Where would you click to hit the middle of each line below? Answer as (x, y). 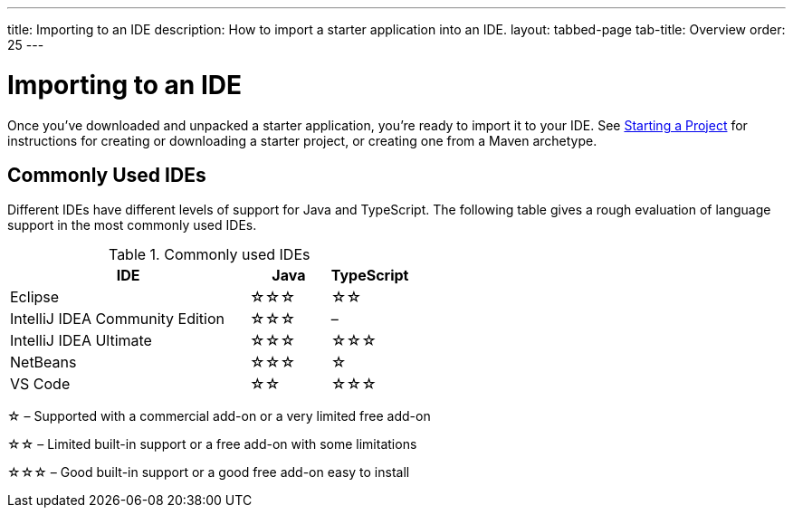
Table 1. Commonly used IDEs (209, 255)
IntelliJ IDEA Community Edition (117, 319)
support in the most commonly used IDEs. (132, 225)
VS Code (40, 384)
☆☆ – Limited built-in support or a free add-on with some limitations (212, 444)
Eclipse (35, 297)
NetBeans (43, 362)
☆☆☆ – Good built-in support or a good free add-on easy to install (209, 472)
